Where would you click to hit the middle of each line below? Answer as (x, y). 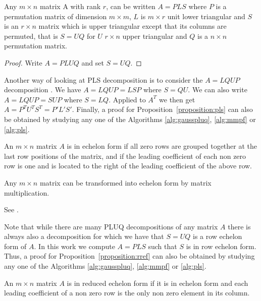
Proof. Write (23, 62)
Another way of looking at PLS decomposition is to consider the (103, 79)
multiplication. (27, 192)
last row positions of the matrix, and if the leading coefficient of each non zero (125, 156)
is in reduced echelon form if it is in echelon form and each (158, 283)
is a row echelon (218, 236)
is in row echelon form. (221, 246)
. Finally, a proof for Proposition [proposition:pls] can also (162, 109)
